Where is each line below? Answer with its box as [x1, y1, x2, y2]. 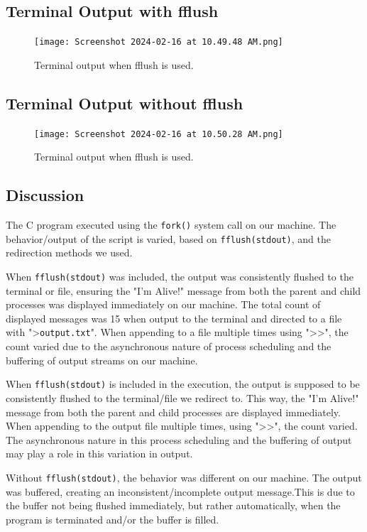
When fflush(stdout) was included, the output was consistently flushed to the [6, 269, 354, 284]
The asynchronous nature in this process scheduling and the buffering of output [6, 432, 352, 447]
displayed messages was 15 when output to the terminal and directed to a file [6, 310, 342, 325]
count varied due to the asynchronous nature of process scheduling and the [6, 339, 332, 354]
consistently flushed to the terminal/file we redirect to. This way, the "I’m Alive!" [6, 390, 359, 405]
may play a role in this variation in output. [6, 446, 193, 461]
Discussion [6, 184, 84, 206]
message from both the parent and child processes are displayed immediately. [6, 404, 341, 419]
